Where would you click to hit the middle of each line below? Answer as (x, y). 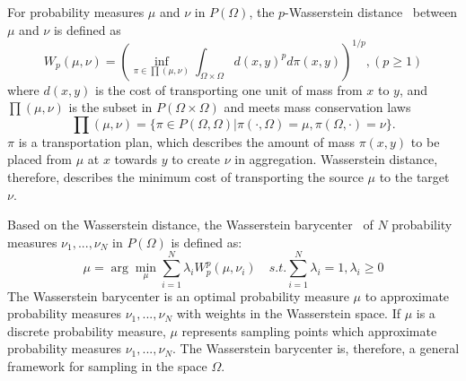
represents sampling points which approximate (309, 330)
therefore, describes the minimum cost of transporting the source (185, 177)
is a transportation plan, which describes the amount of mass (186, 141)
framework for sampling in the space (107, 365)
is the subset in (110, 107)
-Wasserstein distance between (371, 12)
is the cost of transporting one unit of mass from (229, 89)
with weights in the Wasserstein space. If (289, 313)
